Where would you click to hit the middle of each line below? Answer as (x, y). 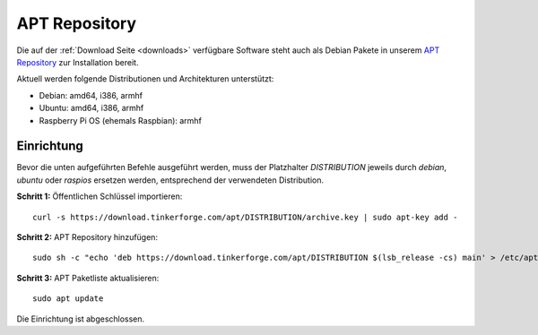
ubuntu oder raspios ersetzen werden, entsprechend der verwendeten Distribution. (170, 180)
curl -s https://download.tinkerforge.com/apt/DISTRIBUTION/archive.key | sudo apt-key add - (245, 217)
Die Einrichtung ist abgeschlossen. (81, 319)
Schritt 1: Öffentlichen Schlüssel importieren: (100, 196)
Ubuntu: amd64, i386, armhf (91, 108)
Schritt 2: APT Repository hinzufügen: (87, 236)
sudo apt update (68, 299)
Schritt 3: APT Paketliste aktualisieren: (88, 278)
